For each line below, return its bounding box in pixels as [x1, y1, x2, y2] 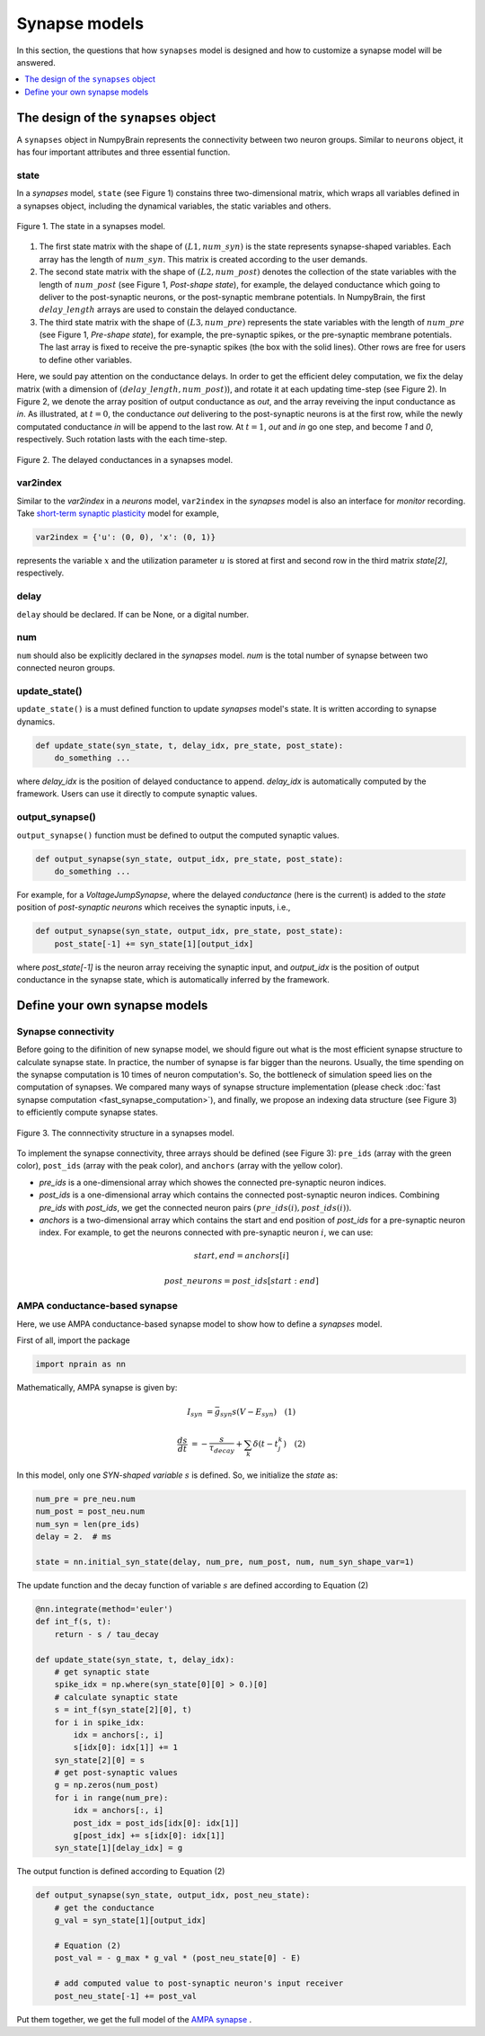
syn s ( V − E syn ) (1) [220, 1407, 296, 1419]
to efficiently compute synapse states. [16, 1107, 159, 1118]
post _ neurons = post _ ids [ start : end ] [163, 1276, 319, 1285]
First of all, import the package [16, 1335, 130, 1346]
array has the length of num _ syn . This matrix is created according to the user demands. [39, 253, 368, 264]
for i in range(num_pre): [54, 1792, 169, 1802]
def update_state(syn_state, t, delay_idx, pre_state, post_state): [35, 740, 344, 751]
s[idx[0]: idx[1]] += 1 [73, 1742, 179, 1753]
